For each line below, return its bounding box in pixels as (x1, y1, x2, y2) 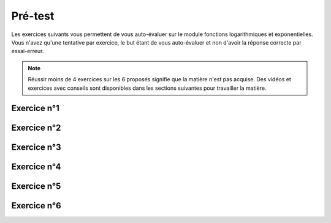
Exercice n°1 (11, 103, 59, 114)
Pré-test (11, 9, 55, 23)
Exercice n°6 (11, 200, 61, 211)
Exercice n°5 (11, 181, 61, 192)
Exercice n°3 (11, 142, 61, 153)
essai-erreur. (11, 48, 44, 55)
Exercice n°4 (11, 162, 61, 172)
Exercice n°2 (11, 123, 61, 133)
